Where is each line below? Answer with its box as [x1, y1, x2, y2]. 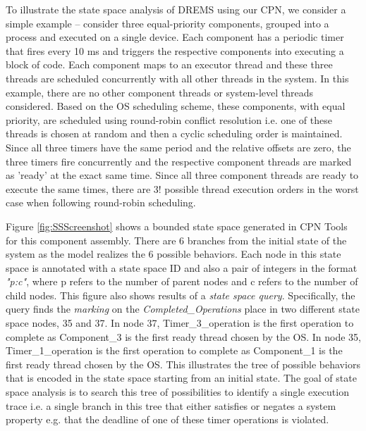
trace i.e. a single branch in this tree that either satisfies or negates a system [6, 398, 336, 413]
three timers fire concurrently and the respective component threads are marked [6, 154, 352, 168]
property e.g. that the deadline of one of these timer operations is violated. [6, 412, 329, 427]
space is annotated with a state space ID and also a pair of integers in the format [6, 260, 358, 275]
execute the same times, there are [6, 181, 151, 196]
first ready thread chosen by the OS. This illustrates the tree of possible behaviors [6, 356, 360, 371]
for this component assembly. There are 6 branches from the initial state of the [6, 232, 347, 247]
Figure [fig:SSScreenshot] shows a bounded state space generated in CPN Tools [6, 218, 348, 233]
